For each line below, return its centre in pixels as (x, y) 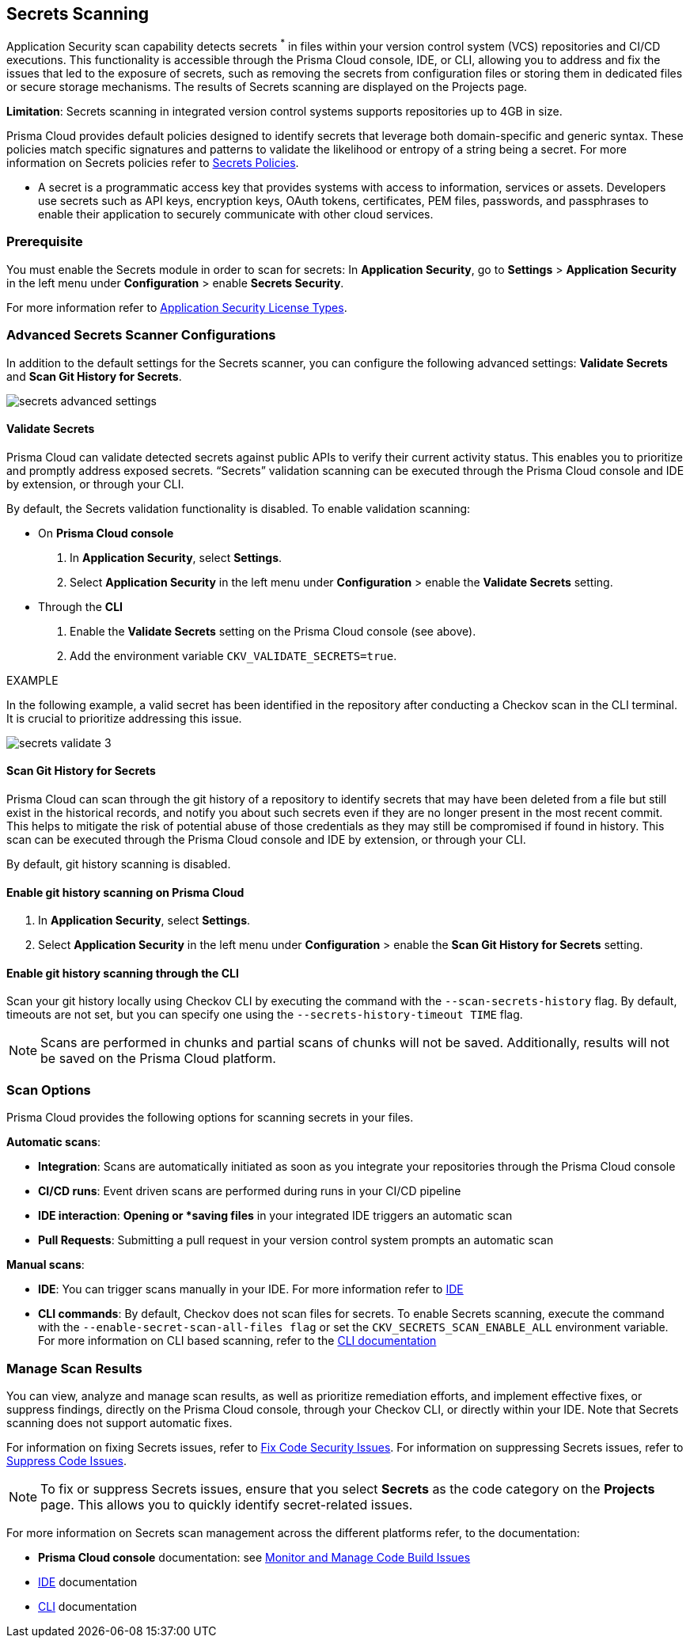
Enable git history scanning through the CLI (123, 973)
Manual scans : (45, 1265)
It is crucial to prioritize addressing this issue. (124, 718)
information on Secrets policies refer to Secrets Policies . (153, 163)
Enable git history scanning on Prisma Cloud (125, 892)
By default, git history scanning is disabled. (119, 864)
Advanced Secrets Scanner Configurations (141, 335)
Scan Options (49, 1090)
